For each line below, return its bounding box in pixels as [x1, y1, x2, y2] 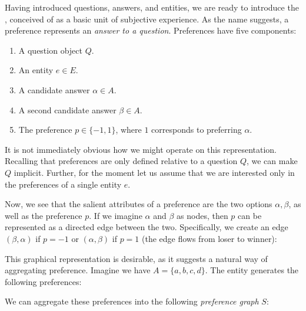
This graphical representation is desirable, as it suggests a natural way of [5, 252, 268, 264]
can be [238, 209, 262, 221]
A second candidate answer [18, 103, 117, 116]
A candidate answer [18, 83, 90, 96]
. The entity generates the [205, 264, 299, 276]
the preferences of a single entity [5, 178, 122, 190]
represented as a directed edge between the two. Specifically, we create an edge [5, 221, 288, 233]
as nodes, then [177, 209, 228, 221]
